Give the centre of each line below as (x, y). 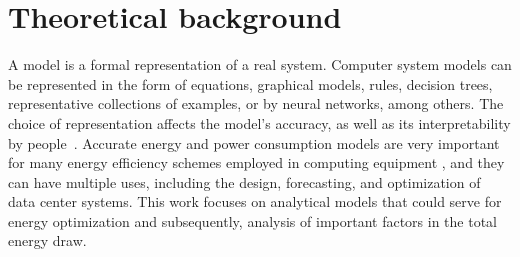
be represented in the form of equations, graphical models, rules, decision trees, (250, 83)
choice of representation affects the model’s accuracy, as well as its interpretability (259, 122)
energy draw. (47, 240)
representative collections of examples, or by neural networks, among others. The (256, 103)
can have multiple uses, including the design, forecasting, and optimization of (244, 181)
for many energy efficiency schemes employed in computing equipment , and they (256, 162)
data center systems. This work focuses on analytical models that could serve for (255, 201)
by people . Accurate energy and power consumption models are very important (254, 142)
